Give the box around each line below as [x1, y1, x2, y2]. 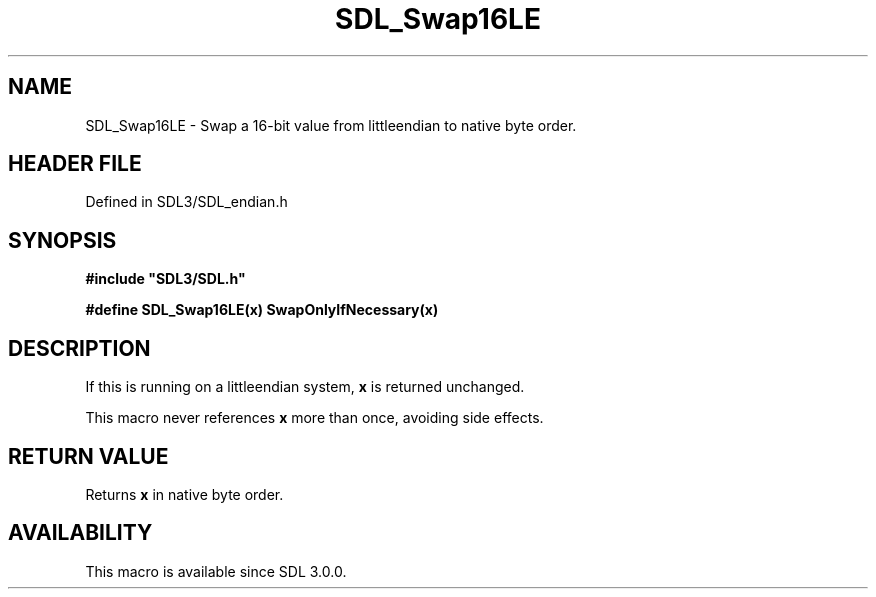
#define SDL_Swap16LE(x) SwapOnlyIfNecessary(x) [85, 301, 439, 319]
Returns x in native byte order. [85, 485, 284, 503]
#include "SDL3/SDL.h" [85, 270, 246, 288]
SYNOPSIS [8, 227, 117, 253]
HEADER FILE [8, 151, 142, 177]
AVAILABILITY [8, 520, 153, 546]
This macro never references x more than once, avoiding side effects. [85, 409, 544, 427]
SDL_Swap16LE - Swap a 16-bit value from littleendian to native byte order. [85, 116, 577, 134]
